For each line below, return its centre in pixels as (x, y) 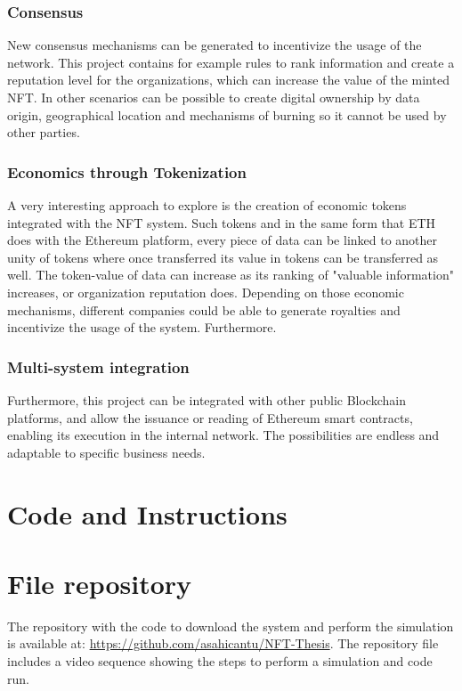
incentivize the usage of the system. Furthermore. (142, 327)
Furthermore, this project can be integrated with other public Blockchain (207, 399)
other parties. (44, 132)
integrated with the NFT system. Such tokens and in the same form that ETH (222, 222)
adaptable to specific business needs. (106, 452)
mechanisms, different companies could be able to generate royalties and (204, 309)
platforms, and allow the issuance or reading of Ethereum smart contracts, (210, 417)
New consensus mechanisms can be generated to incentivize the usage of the (215, 45)
